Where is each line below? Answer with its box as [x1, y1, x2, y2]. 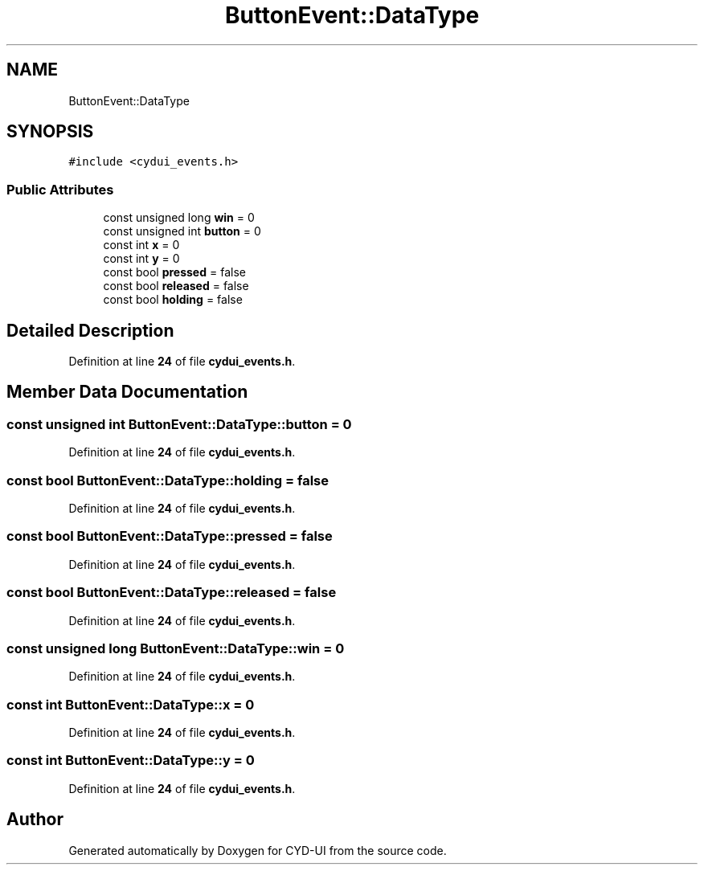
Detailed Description [6, 320, 174, 341]
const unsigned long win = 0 [103, 211, 255, 225]
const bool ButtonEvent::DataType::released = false [6, 584, 337, 601]
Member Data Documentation [6, 382, 248, 403]
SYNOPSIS [6, 121, 94, 142]
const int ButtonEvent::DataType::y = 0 [6, 752, 255, 769]
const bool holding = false [103, 292, 243, 307]
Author [6, 809, 63, 830]
